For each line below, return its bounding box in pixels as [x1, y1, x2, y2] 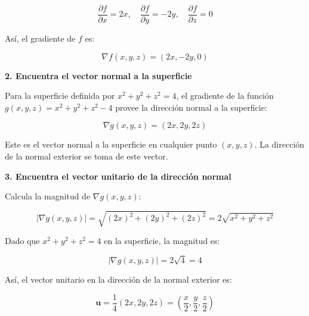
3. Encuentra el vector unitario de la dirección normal [5, 170, 231, 182]
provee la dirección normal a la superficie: [115, 101, 267, 113]
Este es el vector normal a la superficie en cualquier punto [5, 138, 217, 151]
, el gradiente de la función [176, 89, 274, 102]
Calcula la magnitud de [5, 190, 91, 202]
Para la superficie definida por [5, 89, 115, 102]
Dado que [5, 234, 40, 247]
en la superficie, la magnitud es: [104, 234, 220, 247]
